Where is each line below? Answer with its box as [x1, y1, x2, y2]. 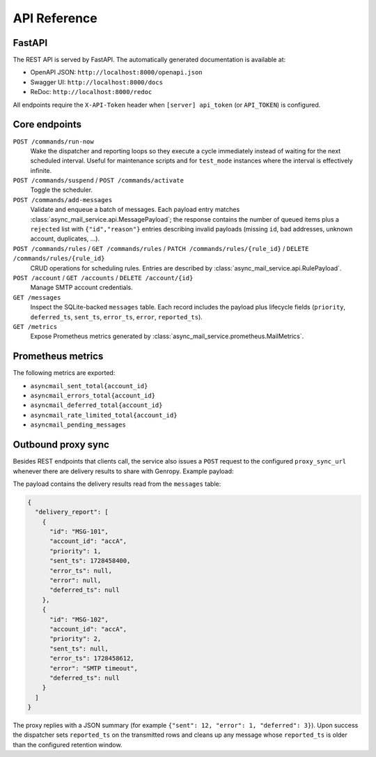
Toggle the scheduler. [30, 185, 93, 194]
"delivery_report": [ [35, 508, 109, 516]
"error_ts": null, [49, 567, 113, 574]
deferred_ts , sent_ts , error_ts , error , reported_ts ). [30, 312, 203, 321]
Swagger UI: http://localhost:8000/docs [30, 77, 164, 86]
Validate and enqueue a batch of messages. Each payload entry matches [30, 206, 240, 214]
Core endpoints [13, 118, 81, 130]
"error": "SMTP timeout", [49, 664, 139, 672]
